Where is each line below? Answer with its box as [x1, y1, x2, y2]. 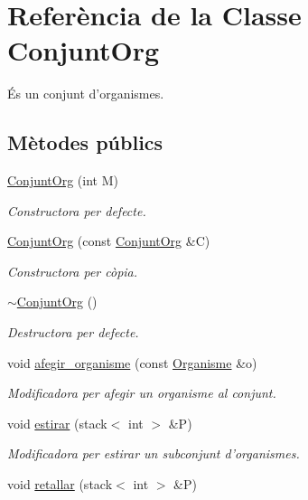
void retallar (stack [7, 475, 113, 494]
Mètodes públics [7, 128, 163, 156]
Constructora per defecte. [7, 201, 146, 220]
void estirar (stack [7, 413, 107, 432]
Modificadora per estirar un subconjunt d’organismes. [7, 444, 300, 463]
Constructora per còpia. [7, 261, 138, 280]
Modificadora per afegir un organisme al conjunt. [7, 383, 276, 402]
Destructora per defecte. [7, 323, 139, 342]
